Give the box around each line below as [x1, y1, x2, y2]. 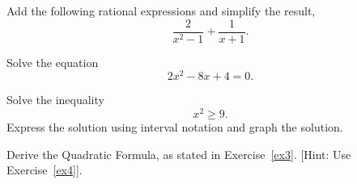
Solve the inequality [6, 91, 104, 108]
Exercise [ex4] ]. [6, 161, 83, 178]
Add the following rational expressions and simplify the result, [6, 2, 316, 19]
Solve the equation [6, 53, 99, 70]
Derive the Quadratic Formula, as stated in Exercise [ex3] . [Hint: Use [6, 145, 351, 162]
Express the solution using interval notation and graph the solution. [6, 119, 343, 135]
